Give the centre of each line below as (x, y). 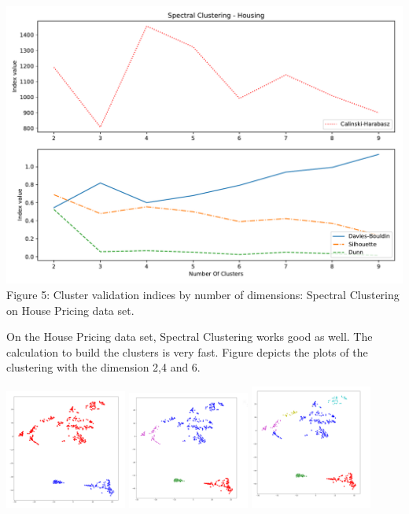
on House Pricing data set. (70, 310)
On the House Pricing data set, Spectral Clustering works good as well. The (190, 337)
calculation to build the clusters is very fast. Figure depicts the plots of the (187, 351)
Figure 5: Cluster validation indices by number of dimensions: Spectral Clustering (203, 294)
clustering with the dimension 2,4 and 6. (103, 367)
